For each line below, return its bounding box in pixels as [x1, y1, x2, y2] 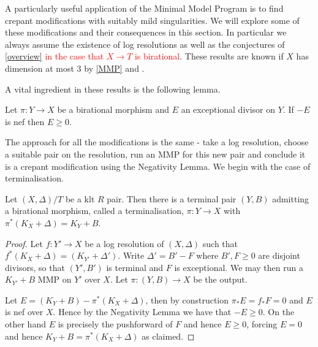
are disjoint [258, 249, 300, 262]
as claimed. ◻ [142, 329, 195, 342]
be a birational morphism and [57, 103, 170, 116]
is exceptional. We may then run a [174, 261, 303, 273]
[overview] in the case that [5, 50, 104, 63]
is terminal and [106, 261, 164, 273]
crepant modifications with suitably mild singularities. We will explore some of [5, 13, 300, 26]
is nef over [5, 305, 44, 318]
